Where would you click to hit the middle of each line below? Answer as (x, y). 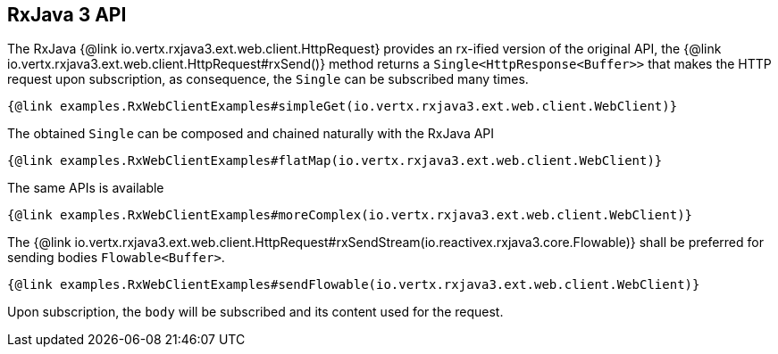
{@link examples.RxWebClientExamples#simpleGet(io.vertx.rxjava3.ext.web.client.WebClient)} (343, 107)
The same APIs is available (86, 188)
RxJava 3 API (67, 15)
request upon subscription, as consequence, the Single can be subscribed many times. (268, 79)
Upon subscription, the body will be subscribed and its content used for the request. (255, 312)
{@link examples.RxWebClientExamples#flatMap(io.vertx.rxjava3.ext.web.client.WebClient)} (335, 161)
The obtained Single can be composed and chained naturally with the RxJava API (251, 134)
